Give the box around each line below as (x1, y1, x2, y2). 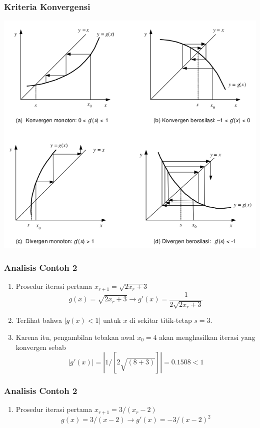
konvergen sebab (15, 341, 66, 352)
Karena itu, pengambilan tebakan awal (15, 331, 135, 342)
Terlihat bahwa (15, 315, 62, 325)
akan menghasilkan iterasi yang (159, 331, 255, 342)
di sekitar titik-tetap (129, 315, 192, 325)
